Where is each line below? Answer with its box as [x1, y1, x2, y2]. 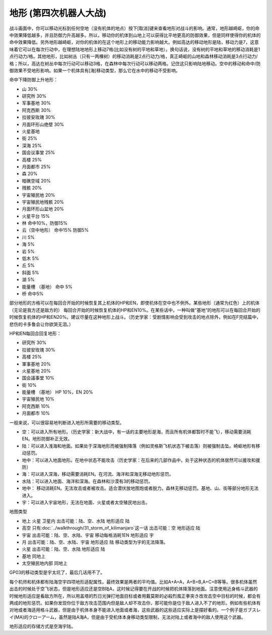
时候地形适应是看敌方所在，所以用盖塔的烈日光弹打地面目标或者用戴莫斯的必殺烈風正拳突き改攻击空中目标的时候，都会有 [9, 593, 261, 599]
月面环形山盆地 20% [22, 206, 64, 212]
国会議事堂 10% [22, 375, 55, 381]
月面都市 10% [22, 410, 50, 416]
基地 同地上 [22, 553, 45, 559]
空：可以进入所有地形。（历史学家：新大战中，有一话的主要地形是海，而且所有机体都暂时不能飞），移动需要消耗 [22, 429, 251, 435]
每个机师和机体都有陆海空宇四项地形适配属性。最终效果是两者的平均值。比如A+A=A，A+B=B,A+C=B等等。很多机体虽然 [9, 579, 257, 585]
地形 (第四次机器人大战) [9, 8, 107, 19]
